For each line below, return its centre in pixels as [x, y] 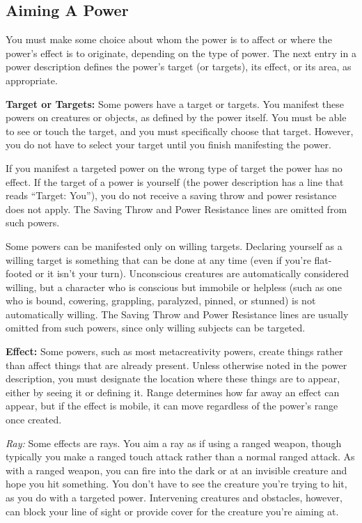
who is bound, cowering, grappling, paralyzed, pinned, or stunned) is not [161, 300]
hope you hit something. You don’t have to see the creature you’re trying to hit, [176, 484]
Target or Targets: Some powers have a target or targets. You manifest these [175, 103]
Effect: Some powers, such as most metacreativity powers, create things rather [174, 351]
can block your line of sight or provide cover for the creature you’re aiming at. [172, 511]
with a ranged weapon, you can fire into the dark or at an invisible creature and [176, 470]
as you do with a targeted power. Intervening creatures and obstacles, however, [174, 498]
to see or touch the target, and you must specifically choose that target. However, [180, 131]
